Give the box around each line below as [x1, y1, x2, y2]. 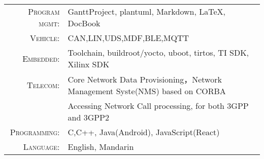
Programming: [10, 126, 60, 138]
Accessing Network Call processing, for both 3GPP [68, 100, 249, 111]
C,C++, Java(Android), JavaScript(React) [68, 126, 220, 138]
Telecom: [27, 79, 60, 91]
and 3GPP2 [68, 111, 110, 123]
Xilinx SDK [68, 58, 110, 70]
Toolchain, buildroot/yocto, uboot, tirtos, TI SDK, [68, 47, 249, 58]
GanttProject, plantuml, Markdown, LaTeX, [68, 6, 226, 17]
